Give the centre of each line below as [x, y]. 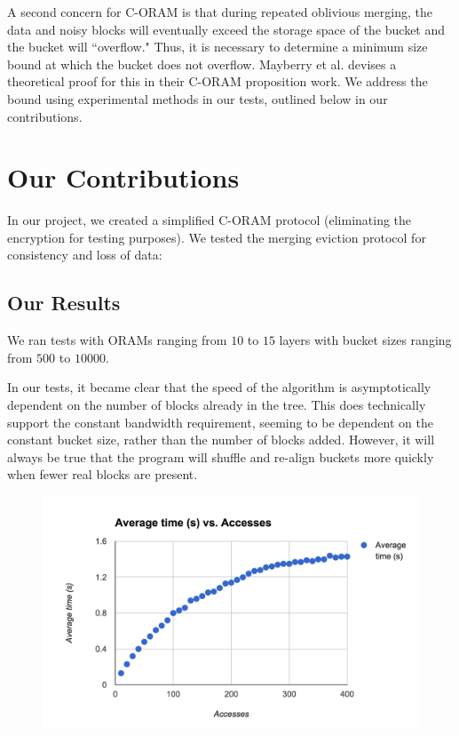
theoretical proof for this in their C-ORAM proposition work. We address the [218, 81]
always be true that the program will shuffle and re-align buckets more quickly [221, 456]
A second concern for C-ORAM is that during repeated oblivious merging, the [220, 12]
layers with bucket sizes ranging [365, 340]
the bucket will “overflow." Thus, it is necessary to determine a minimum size [218, 47]
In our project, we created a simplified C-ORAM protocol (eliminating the [210, 220]
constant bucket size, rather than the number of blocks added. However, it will [221, 440]
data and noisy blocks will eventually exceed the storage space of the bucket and [226, 29]
